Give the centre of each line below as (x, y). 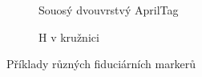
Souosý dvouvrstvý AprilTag (109, 10)
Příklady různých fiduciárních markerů (101, 64)
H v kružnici (69, 36)
